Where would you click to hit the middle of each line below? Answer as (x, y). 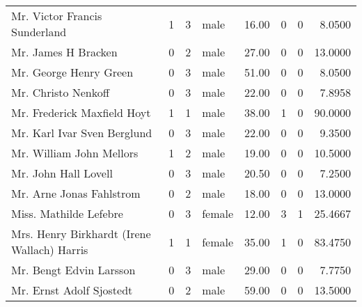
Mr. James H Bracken (64, 52)
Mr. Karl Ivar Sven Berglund (82, 133)
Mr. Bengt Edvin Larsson (73, 270)
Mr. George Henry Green (72, 72)
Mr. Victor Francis (57, 16)
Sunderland (39, 32)
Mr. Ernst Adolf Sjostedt (72, 290)
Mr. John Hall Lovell (62, 173)
